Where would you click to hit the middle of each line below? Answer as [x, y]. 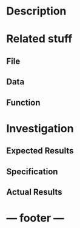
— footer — [35, 218]
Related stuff [39, 39]
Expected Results [40, 151]
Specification [32, 171]
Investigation [40, 128]
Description [36, 11]
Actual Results [34, 192]
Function [23, 102]
